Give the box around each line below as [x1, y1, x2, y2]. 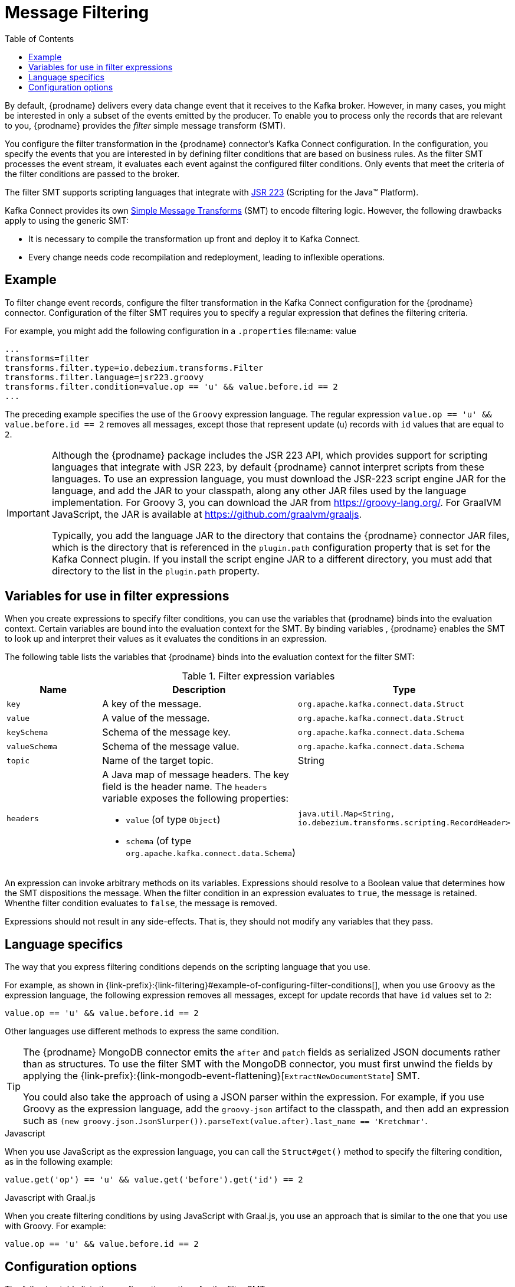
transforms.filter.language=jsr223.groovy [5, 372, 204, 382]
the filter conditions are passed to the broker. [5, 168, 180, 179]
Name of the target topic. [102, 754, 214, 767]
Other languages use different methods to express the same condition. [5, 1026, 279, 1037]
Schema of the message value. [102, 740, 240, 753]
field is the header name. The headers [102, 780, 267, 793]
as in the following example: [5, 1157, 113, 1167]
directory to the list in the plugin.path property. [51, 564, 260, 577]
